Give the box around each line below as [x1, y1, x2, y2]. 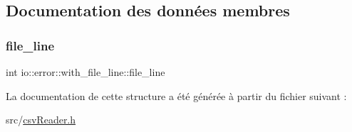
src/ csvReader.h [6, 112, 76, 127]
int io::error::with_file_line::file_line [6, 65, 165, 79]
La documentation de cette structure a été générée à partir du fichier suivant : [6, 88, 347, 103]
